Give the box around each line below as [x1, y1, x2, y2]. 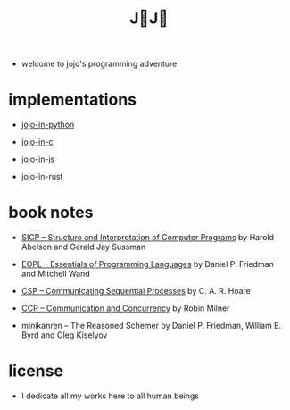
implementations [8, 89, 137, 110]
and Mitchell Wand [21, 268, 90, 280]
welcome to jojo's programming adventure [21, 58, 178, 70]
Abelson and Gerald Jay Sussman [21, 241, 146, 253]
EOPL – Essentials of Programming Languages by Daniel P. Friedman [21, 259, 274, 270]
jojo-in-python [21, 120, 75, 130]
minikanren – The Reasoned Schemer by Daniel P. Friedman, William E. [21, 321, 282, 331]
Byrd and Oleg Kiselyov [21, 330, 108, 340]
